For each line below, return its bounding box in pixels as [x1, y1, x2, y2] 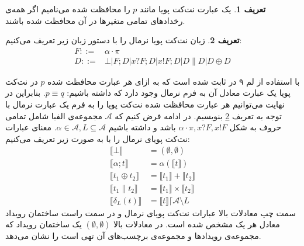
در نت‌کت [5, 75, 38, 87]
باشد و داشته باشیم [108, 121, 176, 133]
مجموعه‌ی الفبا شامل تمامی [5, 109, 102, 122]
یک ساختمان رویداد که [5, 218, 82, 230]
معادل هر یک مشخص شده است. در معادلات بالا [113, 218, 280, 230]
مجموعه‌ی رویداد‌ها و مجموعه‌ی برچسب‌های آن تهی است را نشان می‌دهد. [5, 230, 261, 242]
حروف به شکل [229, 121, 282, 133]
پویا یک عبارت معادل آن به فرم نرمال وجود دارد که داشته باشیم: [67, 86, 291, 99]
